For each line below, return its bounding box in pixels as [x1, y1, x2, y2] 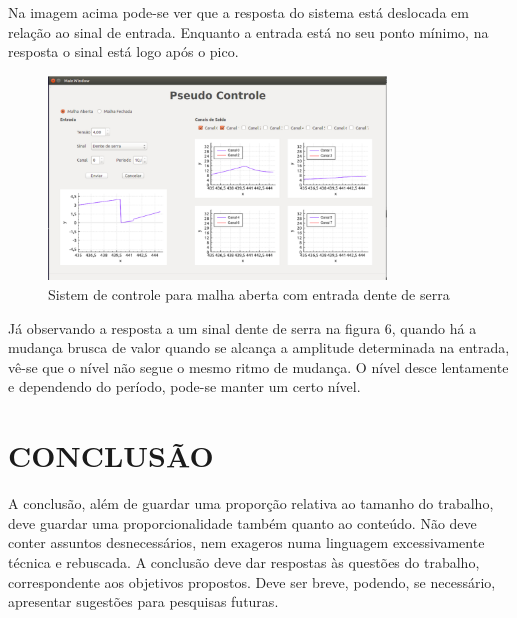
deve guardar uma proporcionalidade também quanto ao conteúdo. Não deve [8, 512, 477, 533]
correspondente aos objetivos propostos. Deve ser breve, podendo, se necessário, [8, 571, 496, 592]
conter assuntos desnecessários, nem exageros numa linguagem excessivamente [8, 532, 485, 553]
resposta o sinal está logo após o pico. [8, 41, 239, 62]
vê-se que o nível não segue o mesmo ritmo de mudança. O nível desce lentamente [8, 356, 509, 377]
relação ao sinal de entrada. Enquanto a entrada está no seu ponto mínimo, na [8, 21, 489, 42]
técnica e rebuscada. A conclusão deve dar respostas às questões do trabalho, [8, 551, 480, 572]
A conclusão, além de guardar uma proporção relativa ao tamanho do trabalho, [8, 493, 494, 514]
